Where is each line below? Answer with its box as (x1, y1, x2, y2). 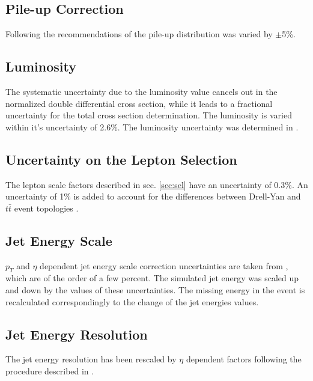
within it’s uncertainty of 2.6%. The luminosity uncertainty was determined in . (5, 120, 299, 133)
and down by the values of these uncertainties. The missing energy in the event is (5, 283, 305, 296)
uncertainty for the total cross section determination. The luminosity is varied (5, 109, 292, 121)
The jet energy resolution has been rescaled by (5, 353, 177, 365)
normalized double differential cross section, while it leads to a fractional (5, 97, 273, 109)
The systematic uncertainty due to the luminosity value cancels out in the (5, 85, 278, 97)
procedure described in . (5, 364, 94, 377)
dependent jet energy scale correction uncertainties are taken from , (40, 259, 288, 272)
